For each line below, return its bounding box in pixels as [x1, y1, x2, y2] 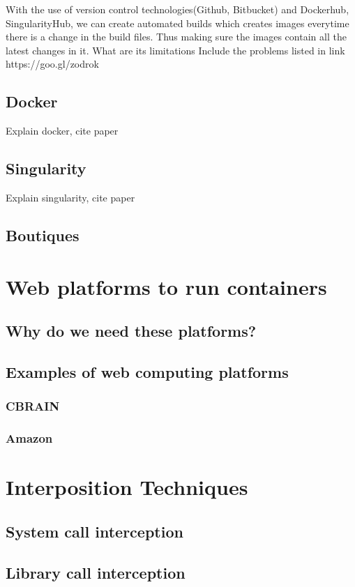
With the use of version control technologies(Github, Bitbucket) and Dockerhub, [6, 2, 349, 16]
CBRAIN [6, 397, 60, 415]
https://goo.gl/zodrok [6, 56, 99, 71]
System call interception [6, 520, 183, 542]
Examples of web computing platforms [6, 360, 289, 382]
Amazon [6, 429, 53, 447]
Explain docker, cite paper [6, 123, 119, 138]
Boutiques [6, 224, 80, 245]
